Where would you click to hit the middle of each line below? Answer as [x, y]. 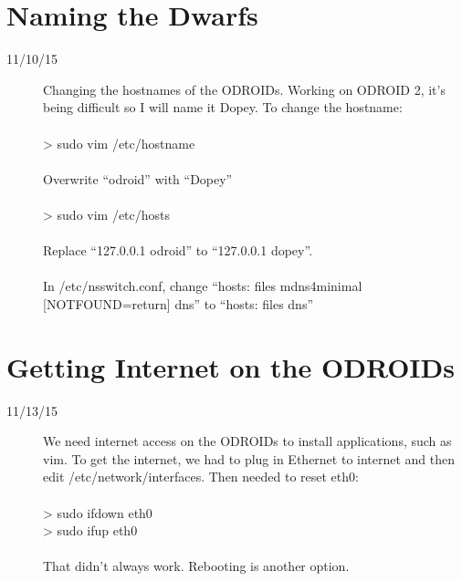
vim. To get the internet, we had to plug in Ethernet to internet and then [249, 458]
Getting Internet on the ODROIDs [231, 366]
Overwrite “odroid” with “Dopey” [138, 178]
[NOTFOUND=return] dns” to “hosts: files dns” [178, 303]
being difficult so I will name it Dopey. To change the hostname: [223, 107]
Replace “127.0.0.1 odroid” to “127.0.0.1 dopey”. [178, 250]
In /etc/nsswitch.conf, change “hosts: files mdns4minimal [203, 286]
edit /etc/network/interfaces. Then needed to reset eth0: [201, 477]
